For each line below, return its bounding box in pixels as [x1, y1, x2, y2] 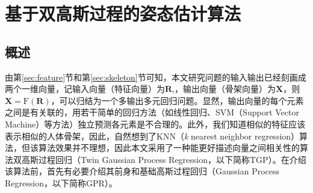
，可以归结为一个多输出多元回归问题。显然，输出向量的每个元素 [51, 94, 304, 106]
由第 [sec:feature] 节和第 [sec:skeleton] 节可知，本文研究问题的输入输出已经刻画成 [5, 70, 306, 83]
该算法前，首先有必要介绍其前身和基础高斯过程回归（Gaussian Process [5, 165, 280, 177]
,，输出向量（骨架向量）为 [172, 82, 276, 95]
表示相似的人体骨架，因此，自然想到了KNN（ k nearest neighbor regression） [5, 129, 300, 142]
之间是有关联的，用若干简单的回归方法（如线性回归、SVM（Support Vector [5, 106, 299, 118]
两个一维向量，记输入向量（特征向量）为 [5, 82, 165, 95]
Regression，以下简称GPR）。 [5, 176, 117, 189]
